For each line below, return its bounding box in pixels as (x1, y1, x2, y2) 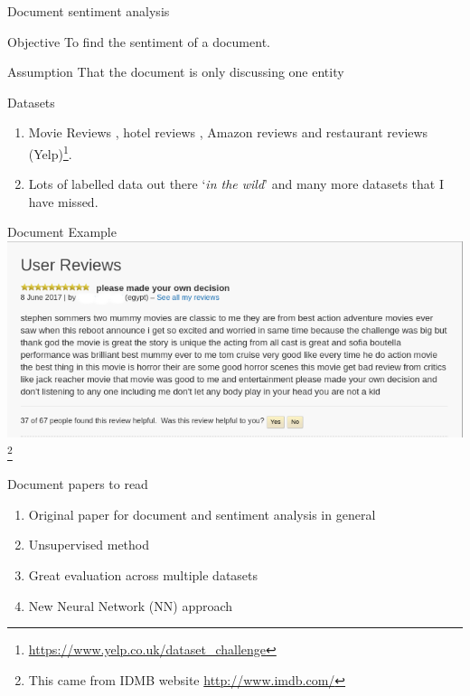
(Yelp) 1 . (28, 141, 72, 163)
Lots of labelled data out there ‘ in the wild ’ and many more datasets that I (28, 174, 445, 193)
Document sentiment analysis (7, 2, 170, 20)
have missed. (28, 192, 99, 211)
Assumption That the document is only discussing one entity (7, 62, 344, 81)
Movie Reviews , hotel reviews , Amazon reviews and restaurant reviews (28, 123, 428, 142)
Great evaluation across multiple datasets (28, 565, 258, 584)
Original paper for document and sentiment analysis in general (28, 504, 376, 523)
